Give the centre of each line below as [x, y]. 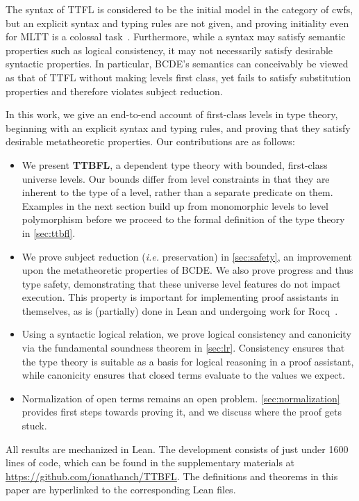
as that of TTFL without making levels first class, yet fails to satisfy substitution [178, 77]
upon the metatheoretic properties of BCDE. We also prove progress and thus [187, 270]
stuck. [34, 426]
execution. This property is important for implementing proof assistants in [180, 297]
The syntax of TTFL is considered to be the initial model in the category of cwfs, [179, 9]
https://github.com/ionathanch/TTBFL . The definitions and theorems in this [172, 476]
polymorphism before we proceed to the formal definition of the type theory [183, 219]
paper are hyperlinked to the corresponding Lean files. [121, 490]
